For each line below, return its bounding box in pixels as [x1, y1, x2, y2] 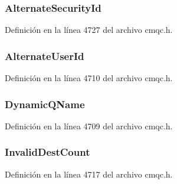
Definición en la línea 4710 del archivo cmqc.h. [5, 72, 173, 84]
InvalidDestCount [5, 145, 90, 159]
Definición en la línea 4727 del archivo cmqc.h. [5, 24, 173, 36]
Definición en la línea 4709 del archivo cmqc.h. [5, 119, 173, 132]
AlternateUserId [5, 48, 84, 63]
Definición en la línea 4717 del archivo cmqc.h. [5, 168, 173, 180]
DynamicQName [5, 96, 85, 111]
